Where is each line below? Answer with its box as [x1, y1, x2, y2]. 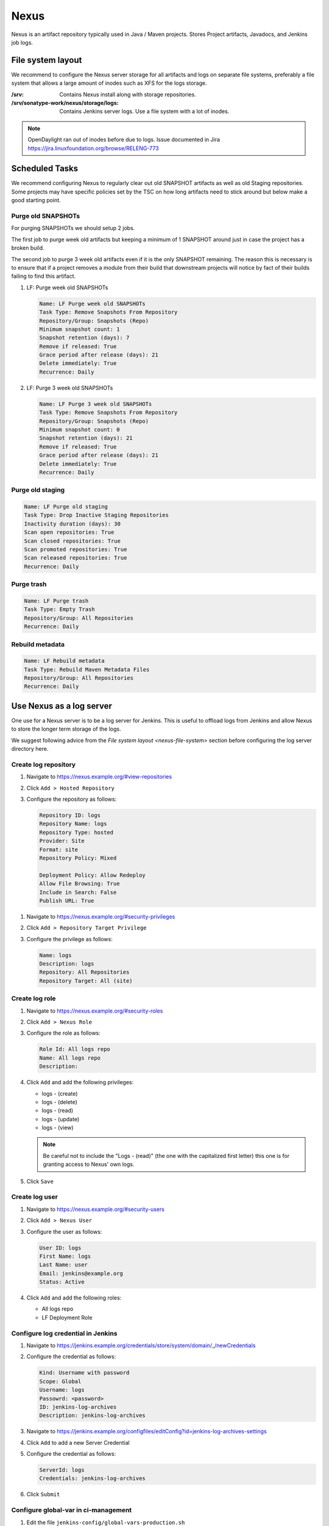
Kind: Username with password [39, 1369, 130, 1376]
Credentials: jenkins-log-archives [39, 1475, 146, 1482]
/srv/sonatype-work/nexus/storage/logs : [11, 99, 119, 107]
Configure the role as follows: [26, 1029, 101, 1037]
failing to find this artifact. [11, 272, 76, 280]
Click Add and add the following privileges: [26, 1079, 134, 1086]
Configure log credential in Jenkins [11, 1329, 118, 1337]
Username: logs [39, 1386, 85, 1394]
